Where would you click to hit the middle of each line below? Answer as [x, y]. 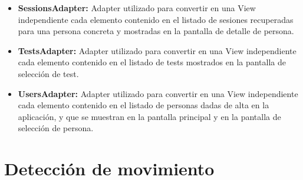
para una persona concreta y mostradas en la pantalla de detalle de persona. [156, 31]
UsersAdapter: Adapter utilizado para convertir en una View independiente [158, 93]
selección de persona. [56, 128]
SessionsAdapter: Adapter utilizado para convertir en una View [137, 8]
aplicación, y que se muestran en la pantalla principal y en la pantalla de [149, 116]
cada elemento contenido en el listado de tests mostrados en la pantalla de [152, 62]
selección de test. [48, 73]
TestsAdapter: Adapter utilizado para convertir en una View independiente [157, 50]
